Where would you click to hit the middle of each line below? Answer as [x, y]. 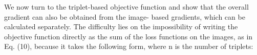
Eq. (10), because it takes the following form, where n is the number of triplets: [129, 46]
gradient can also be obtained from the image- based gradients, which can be [125, 16]
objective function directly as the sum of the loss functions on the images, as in [128, 36]
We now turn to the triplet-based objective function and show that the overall [126, 7]
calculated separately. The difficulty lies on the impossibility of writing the [121, 26]
